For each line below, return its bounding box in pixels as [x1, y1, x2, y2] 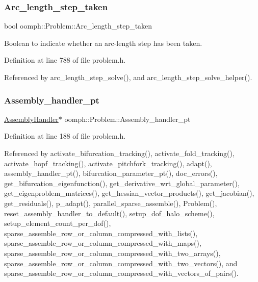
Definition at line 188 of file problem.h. [4, 131, 126, 141]
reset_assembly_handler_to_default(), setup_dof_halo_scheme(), [4, 208, 215, 218]
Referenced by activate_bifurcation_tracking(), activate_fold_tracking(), [4, 148, 235, 158]
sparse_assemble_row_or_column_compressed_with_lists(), [4, 227, 198, 238]
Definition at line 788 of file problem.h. [4, 55, 126, 65]
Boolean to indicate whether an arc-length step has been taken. [4, 37, 202, 48]
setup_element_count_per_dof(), [4, 218, 111, 228]
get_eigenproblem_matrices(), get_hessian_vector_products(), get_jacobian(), [4, 188, 254, 198]
